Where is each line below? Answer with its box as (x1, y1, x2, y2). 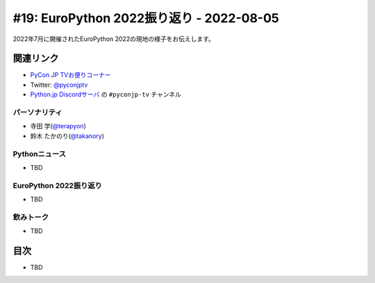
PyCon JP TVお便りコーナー (30, 71, 111, 79)
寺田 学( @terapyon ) (30, 122, 86, 130)
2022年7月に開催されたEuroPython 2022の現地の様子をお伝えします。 (12, 35, 215, 43)
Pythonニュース (12, 149, 66, 159)
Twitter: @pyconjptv (30, 80, 88, 89)
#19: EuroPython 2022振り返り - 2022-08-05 (12, 10, 279, 26)
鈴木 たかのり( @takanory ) (30, 132, 104, 140)
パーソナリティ (12, 108, 62, 117)
